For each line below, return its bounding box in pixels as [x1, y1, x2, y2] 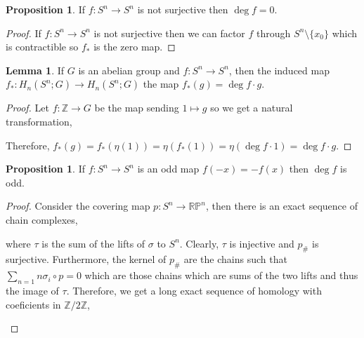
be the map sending [94, 100, 179, 115]
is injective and [229, 236, 294, 250]
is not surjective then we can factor [93, 25, 245, 40]
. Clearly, [179, 236, 219, 250]
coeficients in [6, 297, 61, 311]
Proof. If [6, 25, 41, 40]
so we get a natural [210, 100, 293, 115]
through [256, 25, 291, 40]
